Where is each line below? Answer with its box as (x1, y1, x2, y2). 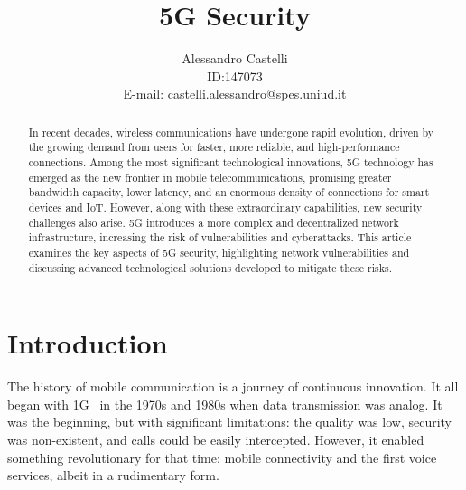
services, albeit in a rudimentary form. (7, 466, 219, 485)
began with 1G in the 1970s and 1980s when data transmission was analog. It (7, 394, 443, 413)
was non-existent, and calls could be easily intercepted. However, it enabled (7, 429, 424, 448)
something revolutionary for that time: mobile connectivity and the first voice (7, 448, 437, 466)
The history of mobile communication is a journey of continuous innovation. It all (7, 377, 459, 396)
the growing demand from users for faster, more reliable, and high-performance (28, 139, 400, 155)
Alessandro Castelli (182, 49, 288, 68)
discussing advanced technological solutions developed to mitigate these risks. (28, 259, 392, 275)
